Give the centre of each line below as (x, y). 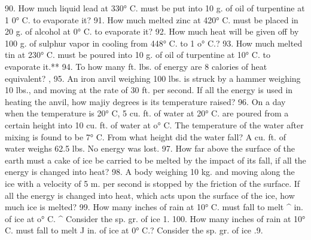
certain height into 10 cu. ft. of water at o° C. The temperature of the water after (154, 124)
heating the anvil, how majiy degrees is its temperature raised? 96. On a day (145, 101)
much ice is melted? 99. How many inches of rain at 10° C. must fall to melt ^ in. (154, 207)
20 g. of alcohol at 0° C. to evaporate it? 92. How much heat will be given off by (152, 31)
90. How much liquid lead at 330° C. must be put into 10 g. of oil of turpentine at (155, 8)
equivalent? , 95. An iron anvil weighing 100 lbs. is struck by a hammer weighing (153, 78)
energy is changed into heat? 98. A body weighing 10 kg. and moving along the (150, 172)
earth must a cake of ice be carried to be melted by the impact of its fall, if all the (155, 160)
